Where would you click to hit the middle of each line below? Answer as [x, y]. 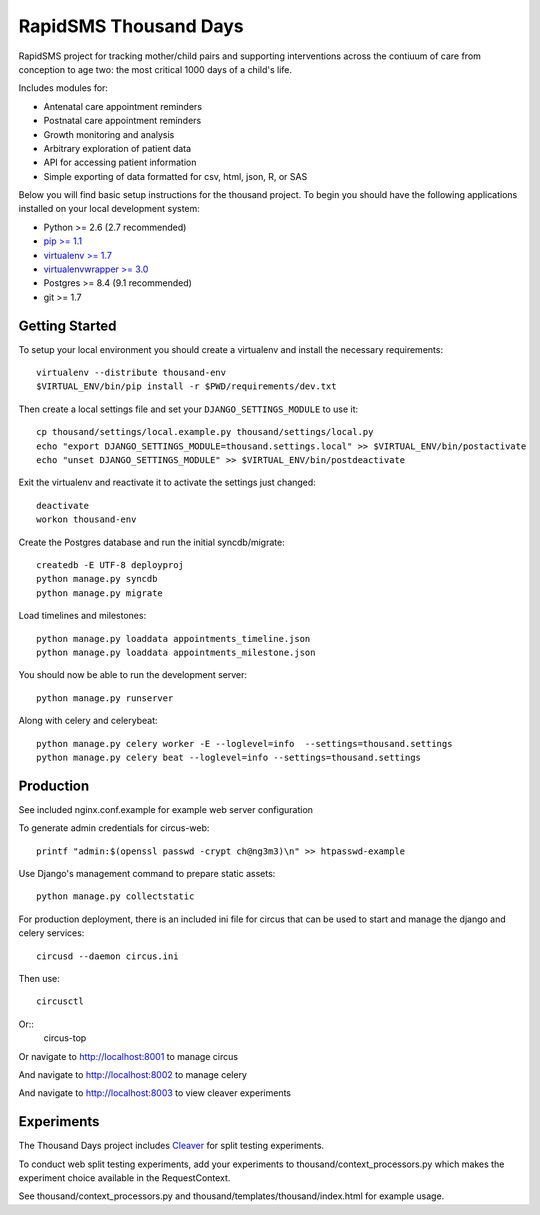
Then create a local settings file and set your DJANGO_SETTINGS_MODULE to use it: [188, 409]
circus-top [65, 1038]
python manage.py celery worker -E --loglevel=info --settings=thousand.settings [244, 743]
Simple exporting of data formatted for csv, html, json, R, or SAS [175, 176]
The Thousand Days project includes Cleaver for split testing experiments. [171, 1146]
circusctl [60, 1001]
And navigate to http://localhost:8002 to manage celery [132, 1074]
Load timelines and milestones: [82, 616]
